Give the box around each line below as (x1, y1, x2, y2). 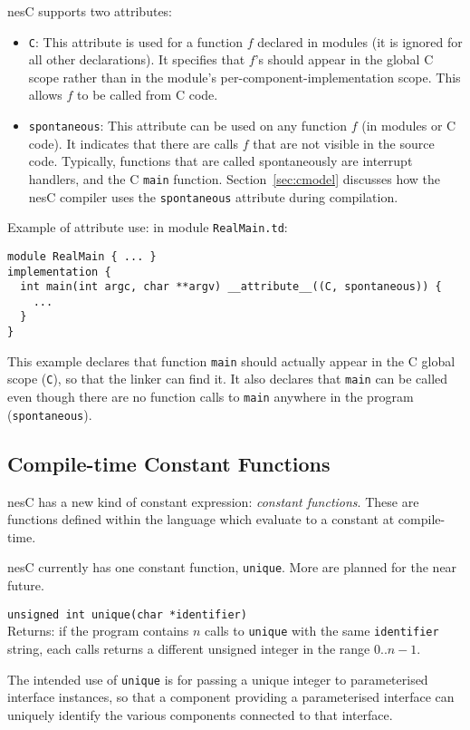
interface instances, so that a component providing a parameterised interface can (7, 687, 455, 706)
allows (28, 85, 62, 104)
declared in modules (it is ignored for (257, 32, 463, 51)
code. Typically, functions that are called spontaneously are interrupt (28, 151, 413, 170)
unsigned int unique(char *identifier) (7, 608, 247, 621)
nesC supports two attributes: (7, 2, 172, 20)
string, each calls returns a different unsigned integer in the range (7, 638, 370, 657)
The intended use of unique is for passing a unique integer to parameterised (7, 669, 428, 688)
